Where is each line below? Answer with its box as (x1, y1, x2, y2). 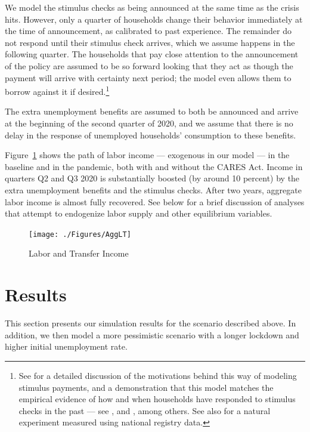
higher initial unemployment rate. (5, 340, 128, 353)
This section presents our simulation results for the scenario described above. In (5, 317, 296, 329)
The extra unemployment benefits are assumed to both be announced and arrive (5, 105, 299, 118)
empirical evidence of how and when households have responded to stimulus (18, 393, 296, 405)
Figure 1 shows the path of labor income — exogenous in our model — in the (5, 149, 290, 161)
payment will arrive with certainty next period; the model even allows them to (5, 71, 292, 84)
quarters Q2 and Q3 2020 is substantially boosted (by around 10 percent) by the (5, 172, 300, 184)
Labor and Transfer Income (29, 247, 129, 260)
